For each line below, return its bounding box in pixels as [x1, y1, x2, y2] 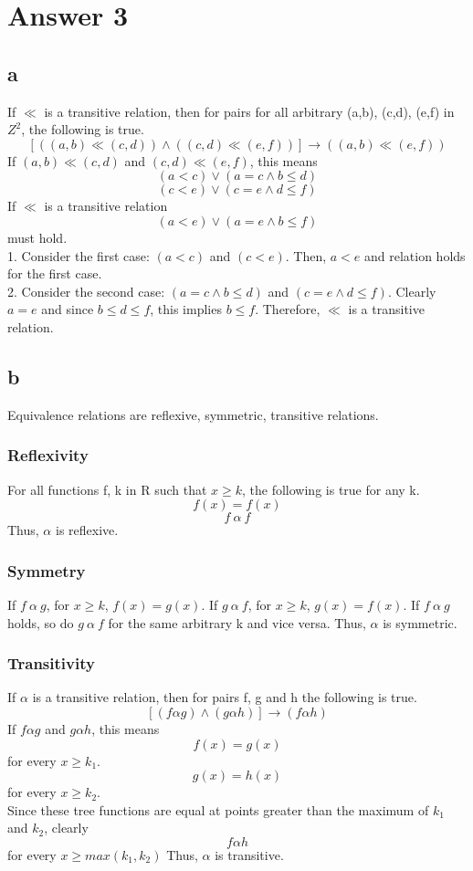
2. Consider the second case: [7, 281, 165, 300]
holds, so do [7, 613, 74, 632]
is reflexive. [55, 520, 119, 540]
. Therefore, [255, 299, 321, 319]
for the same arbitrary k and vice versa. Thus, [108, 613, 366, 632]
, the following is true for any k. [242, 479, 420, 498]
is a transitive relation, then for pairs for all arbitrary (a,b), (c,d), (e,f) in [44, 101, 455, 121]
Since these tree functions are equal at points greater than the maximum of [7, 800, 429, 819]
